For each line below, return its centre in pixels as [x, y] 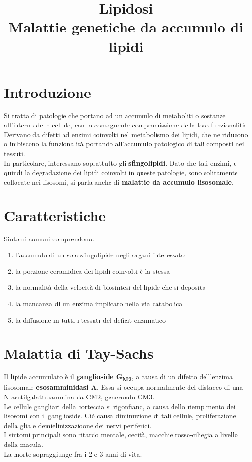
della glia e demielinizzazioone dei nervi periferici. [78, 425]
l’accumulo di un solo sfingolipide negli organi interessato [100, 255]
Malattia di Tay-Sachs [79, 353]
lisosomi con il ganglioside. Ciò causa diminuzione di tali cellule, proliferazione [120, 416]
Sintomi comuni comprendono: [49, 238]
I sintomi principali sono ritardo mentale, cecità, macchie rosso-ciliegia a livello [121, 435]
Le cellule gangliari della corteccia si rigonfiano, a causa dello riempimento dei [120, 406]
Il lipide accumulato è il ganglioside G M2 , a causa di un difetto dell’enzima [118, 377]
